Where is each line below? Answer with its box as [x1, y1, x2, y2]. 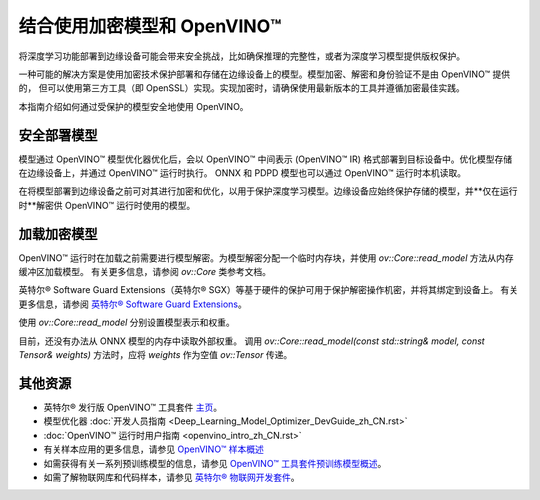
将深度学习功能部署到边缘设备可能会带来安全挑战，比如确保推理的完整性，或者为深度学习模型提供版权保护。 [18, 50, 465, 62]
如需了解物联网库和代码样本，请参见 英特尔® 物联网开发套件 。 [43, 471, 300, 483]
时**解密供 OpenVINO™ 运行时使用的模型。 [18, 199, 196, 211]
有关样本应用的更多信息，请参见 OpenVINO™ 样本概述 [43, 443, 265, 455]
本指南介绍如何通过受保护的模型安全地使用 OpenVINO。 [18, 100, 249, 112]
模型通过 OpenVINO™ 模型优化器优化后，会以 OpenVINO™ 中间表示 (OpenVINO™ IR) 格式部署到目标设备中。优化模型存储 [18, 153, 513, 165]
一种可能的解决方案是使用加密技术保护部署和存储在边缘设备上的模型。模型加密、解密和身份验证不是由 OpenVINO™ [18, 68, 491, 80]
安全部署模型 [18, 126, 98, 144]
